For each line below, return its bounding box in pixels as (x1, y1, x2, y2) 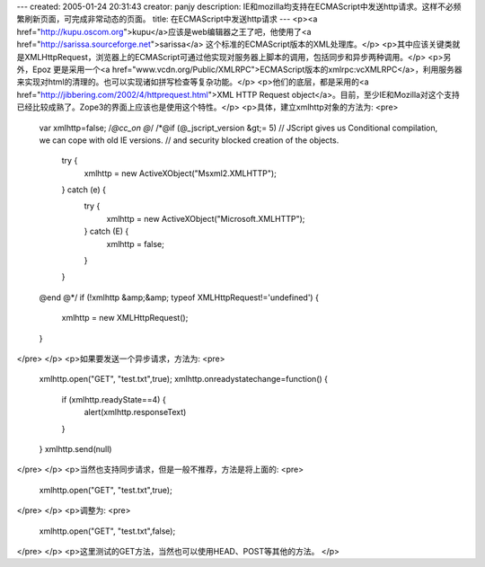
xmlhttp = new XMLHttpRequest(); (61, 313, 189, 323)
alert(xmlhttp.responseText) (84, 407, 187, 418)
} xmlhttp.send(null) (39, 443, 112, 454)
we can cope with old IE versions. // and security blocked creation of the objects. (39, 135, 339, 146)
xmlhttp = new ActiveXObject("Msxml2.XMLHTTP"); (84, 167, 278, 179)
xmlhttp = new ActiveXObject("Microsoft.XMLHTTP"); (106, 213, 305, 224)
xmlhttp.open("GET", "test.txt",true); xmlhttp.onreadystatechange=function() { (39, 374, 328, 385)
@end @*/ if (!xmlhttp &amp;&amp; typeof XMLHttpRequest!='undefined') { (39, 292, 319, 303)
